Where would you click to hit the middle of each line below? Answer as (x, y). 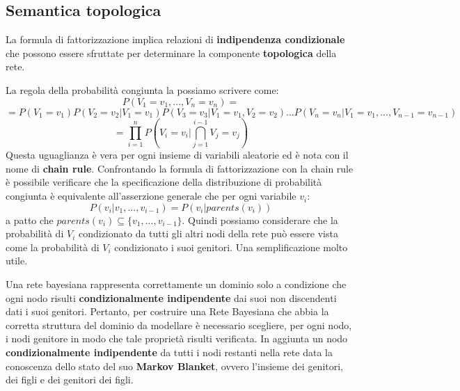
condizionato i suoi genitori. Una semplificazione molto (231, 247)
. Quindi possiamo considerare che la (260, 220)
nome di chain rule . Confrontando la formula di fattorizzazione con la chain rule (180, 168)
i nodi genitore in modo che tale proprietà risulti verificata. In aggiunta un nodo (177, 338)
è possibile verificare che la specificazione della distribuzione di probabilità (164, 182)
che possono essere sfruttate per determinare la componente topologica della (171, 53)
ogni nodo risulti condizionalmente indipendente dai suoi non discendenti (171, 297)
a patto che (30, 220)
